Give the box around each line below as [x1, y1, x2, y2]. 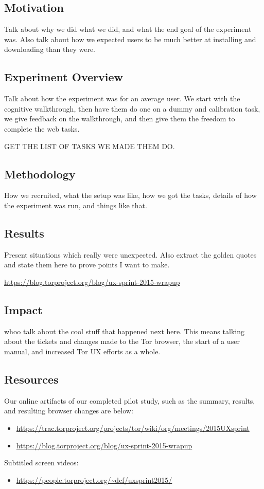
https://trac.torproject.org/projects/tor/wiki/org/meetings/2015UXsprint [16, 422, 250, 433]
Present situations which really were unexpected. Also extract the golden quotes [4, 249, 257, 260]
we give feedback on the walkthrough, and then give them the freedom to [4, 113, 235, 124]
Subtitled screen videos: [4, 457, 79, 468]
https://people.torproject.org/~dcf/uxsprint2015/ [16, 474, 172, 485]
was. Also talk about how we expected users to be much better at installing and [4, 33, 256, 44]
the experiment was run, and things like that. [4, 200, 147, 210]
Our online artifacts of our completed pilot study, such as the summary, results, [4, 395, 255, 406]
